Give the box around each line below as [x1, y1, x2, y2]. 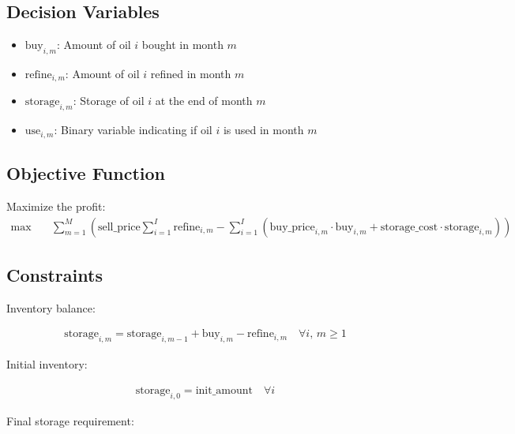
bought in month [141, 36, 224, 53]
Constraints [6, 262, 103, 286]
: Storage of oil [73, 92, 145, 109]
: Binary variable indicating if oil [54, 122, 212, 138]
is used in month [223, 122, 304, 138]
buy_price [269, 221, 315, 233]
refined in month [150, 65, 231, 81]
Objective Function [6, 161, 166, 185]
